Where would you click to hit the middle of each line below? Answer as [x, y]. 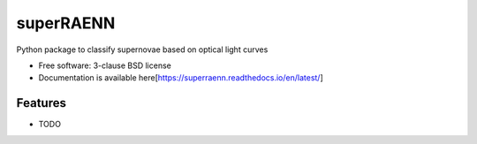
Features [41, 103]
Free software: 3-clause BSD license [105, 65]
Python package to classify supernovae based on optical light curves [142, 49]
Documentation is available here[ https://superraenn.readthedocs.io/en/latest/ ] [181, 78]
